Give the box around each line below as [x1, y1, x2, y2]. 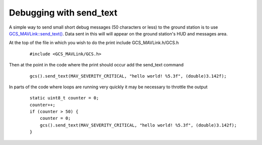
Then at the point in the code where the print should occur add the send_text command [9, 62, 184, 68]
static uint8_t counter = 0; [30, 95, 99, 101]
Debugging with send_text [9, 7, 117, 18]
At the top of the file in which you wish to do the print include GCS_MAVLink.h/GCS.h [9, 40, 179, 46]
